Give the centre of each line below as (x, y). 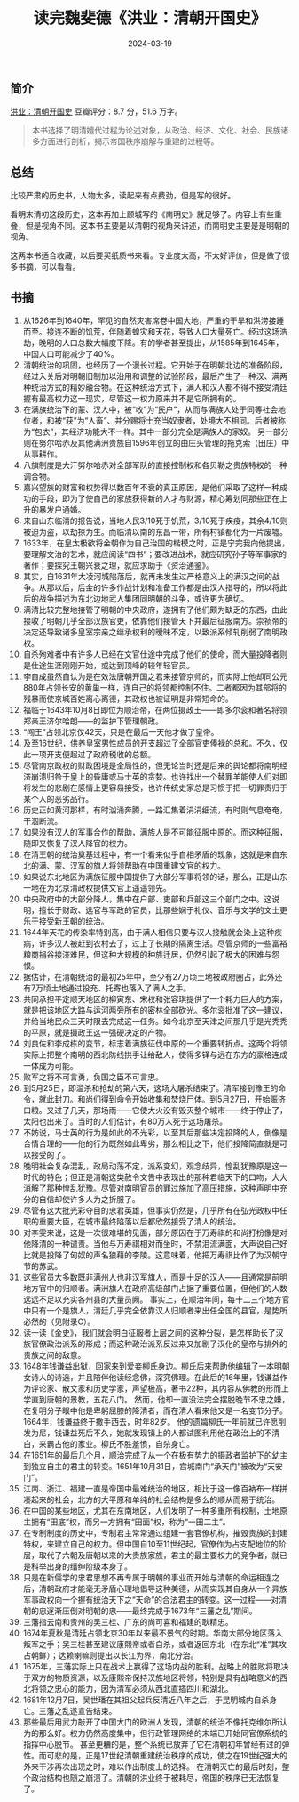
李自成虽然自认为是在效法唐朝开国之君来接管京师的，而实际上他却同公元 (155, 676)
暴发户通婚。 (62, 509)
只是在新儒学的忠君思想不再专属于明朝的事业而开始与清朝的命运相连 (147, 1577)
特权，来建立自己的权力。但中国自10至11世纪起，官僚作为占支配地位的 (150, 1544)
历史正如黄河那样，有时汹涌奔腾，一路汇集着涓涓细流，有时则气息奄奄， (155, 810)
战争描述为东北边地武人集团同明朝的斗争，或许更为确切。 (144, 598)
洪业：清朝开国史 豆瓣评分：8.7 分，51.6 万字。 (96, 111)
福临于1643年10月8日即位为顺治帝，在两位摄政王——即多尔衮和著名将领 (155, 709)
